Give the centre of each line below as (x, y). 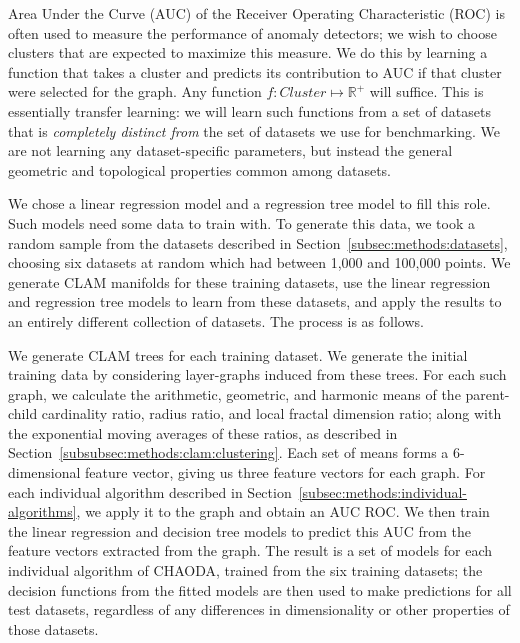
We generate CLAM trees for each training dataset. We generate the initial (238, 354)
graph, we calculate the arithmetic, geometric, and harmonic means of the (234, 393)
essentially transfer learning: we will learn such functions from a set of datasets (250, 110)
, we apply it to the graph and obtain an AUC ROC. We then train (283, 511)
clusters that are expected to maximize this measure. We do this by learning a (248, 52)
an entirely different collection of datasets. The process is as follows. (216, 320)
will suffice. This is (426, 91)
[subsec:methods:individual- (382, 491)
